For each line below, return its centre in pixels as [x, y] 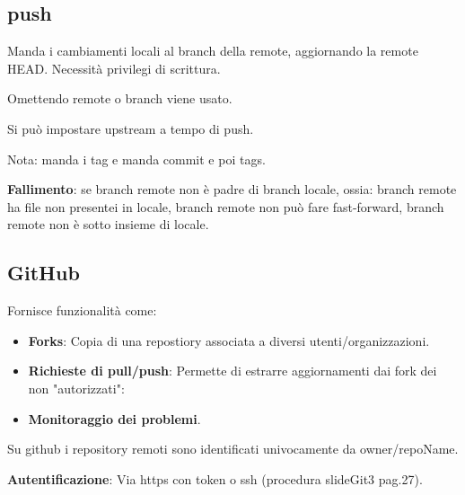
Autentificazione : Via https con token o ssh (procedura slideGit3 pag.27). [215, 478]
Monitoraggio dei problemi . [114, 418]
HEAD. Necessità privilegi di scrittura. [114, 68]
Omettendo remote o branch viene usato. [120, 98]
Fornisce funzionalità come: [82, 310]
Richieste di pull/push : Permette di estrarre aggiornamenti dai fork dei [232, 371]
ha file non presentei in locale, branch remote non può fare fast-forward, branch [226, 206]
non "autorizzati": [76, 388]
